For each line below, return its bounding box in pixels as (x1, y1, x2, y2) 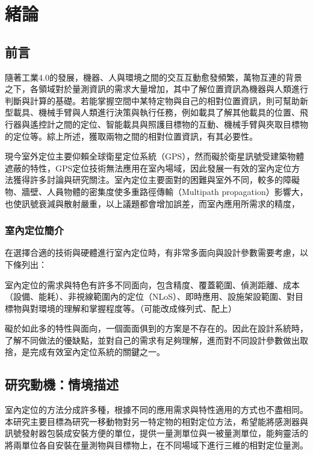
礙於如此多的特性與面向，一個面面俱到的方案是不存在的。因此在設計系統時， (5, 322, 308, 335)
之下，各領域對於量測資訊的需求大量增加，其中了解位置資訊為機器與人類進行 (5, 82, 308, 95)
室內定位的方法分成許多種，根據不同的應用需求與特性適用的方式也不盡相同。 (5, 403, 308, 416)
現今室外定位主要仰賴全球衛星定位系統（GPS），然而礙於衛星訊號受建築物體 (5, 150, 305, 162)
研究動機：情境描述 (5, 375, 119, 394)
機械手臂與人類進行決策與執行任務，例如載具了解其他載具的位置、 (38, 106, 300, 119)
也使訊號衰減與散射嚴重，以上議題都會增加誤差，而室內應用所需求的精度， (5, 197, 300, 209)
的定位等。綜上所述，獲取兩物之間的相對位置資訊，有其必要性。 (5, 129, 258, 142)
